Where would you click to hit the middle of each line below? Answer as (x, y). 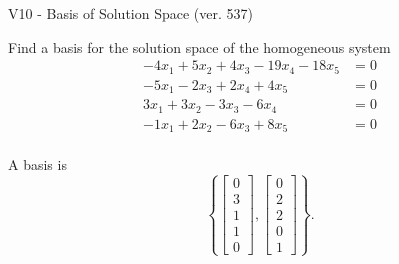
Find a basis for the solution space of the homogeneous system (199, 46)
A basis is (37, 164)
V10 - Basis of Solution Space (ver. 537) (130, 13)
